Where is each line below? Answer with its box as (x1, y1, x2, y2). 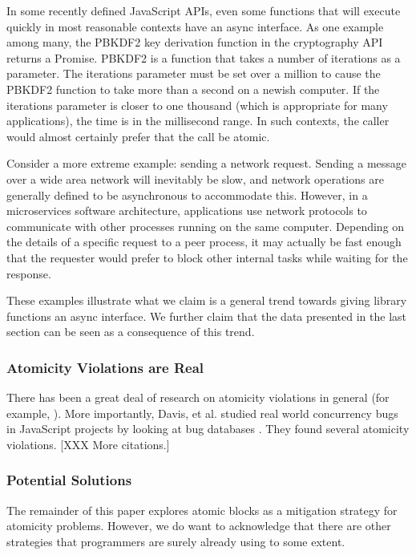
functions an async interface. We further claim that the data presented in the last (6, 307, 407, 324)
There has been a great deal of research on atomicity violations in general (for (6, 389, 390, 406)
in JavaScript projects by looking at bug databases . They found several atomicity (6, 420, 410, 437)
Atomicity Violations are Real (6, 357, 204, 377)
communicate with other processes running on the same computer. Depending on (6, 217, 405, 234)
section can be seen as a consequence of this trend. (6, 323, 255, 340)
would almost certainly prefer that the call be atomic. (6, 128, 270, 144)
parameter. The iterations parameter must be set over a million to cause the (6, 65, 381, 82)
